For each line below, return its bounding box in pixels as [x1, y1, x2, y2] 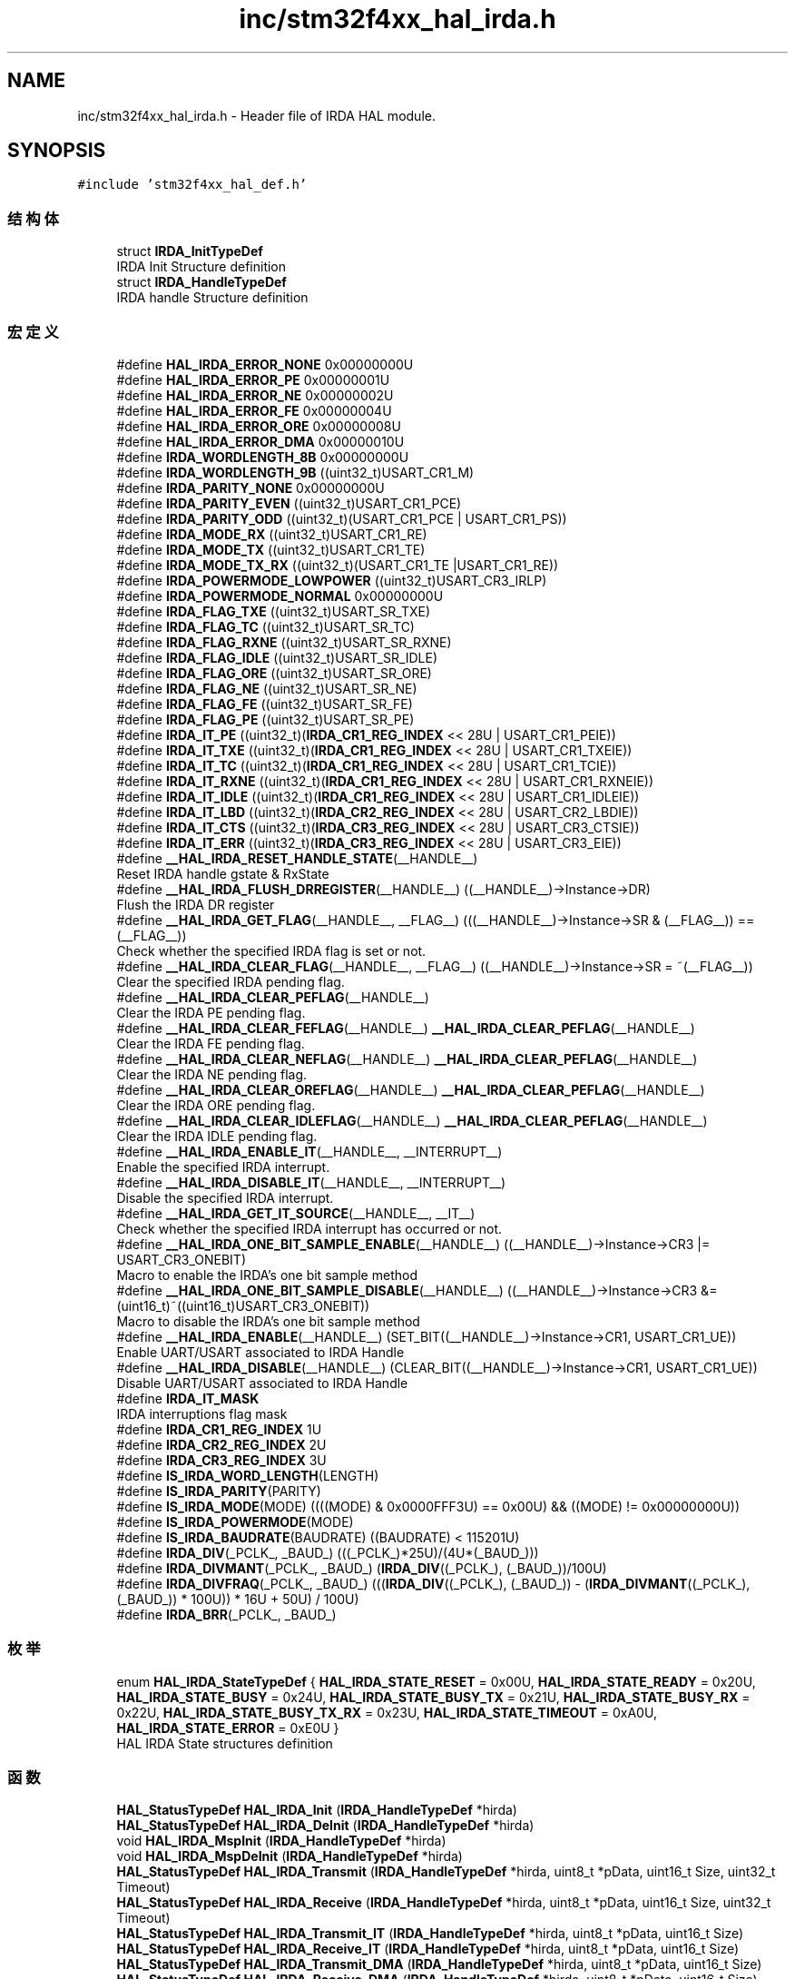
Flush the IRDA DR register [116, 896, 275, 912]
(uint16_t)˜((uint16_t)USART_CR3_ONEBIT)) [116, 1297, 370, 1314]
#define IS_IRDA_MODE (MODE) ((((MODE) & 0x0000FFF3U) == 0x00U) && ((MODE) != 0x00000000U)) [116, 1498, 741, 1514]
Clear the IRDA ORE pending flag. [116, 1097, 316, 1113]
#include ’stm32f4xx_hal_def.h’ [77, 177, 308, 192]
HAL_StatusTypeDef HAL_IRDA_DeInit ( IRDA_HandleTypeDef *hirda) [116, 1817, 535, 1834]
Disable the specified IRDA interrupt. [116, 1189, 334, 1206]
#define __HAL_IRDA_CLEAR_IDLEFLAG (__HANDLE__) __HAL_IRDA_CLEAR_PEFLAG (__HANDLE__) [116, 1112, 708, 1128]
